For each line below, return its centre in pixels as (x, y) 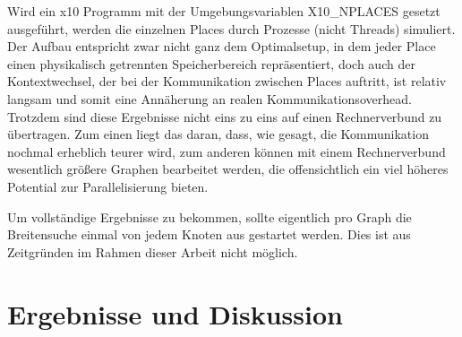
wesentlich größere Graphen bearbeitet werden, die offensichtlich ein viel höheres (228, 169)
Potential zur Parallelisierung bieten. (108, 186)
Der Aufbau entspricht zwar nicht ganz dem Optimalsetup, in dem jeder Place (222, 46)
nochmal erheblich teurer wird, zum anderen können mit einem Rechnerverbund (227, 151)
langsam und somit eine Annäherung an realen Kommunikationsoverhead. (210, 98)
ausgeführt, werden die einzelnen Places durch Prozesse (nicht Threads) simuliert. (231, 28)
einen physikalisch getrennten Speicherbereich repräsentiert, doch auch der (211, 63)
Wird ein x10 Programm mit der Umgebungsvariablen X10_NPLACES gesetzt (224, 11)
